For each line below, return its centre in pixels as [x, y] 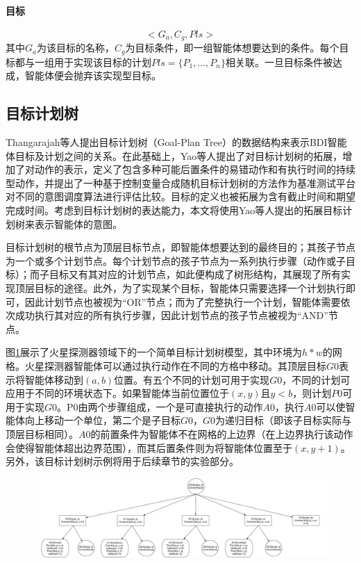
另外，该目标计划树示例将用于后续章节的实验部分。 [122, 461]
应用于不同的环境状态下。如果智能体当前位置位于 [117, 393]
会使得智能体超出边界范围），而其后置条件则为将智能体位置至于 [149, 447]
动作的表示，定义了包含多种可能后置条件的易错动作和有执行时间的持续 [195, 169]
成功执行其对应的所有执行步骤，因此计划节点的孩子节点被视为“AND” [171, 315]
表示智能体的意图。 [78, 223]
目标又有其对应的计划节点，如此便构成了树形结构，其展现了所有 [195, 274]
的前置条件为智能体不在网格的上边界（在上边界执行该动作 [222, 433]
